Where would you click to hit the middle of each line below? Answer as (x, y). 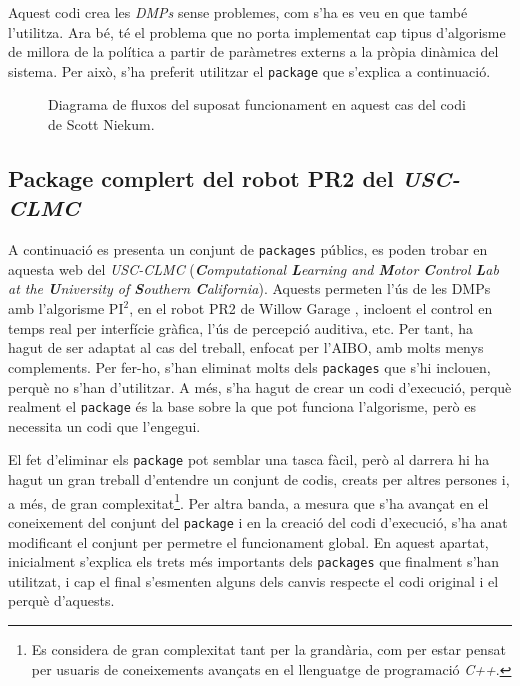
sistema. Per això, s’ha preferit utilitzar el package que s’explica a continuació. (249, 70)
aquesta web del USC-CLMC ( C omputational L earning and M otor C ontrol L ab (253, 268)
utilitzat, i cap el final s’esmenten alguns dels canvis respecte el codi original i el (253, 580)
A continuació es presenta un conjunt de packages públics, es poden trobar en (248, 249)
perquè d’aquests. (61, 600)
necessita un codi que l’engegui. (104, 425)
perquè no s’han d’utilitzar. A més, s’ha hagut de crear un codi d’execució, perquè (260, 386)
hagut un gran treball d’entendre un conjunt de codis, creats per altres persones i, (259, 479)
